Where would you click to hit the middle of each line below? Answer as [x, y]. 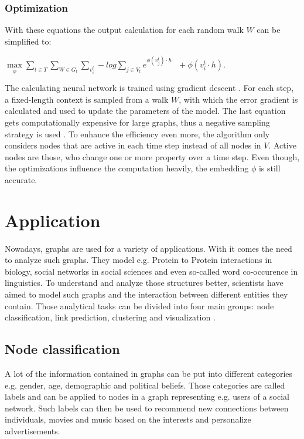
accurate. [21, 179]
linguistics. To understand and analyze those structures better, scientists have [144, 283]
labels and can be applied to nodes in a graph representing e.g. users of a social [147, 396]
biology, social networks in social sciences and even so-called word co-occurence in [151, 271]
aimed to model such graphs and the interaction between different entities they [146, 294]
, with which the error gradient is [238, 99]
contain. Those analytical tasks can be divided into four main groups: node [139, 305]
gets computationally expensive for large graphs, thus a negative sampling [137, 122]
